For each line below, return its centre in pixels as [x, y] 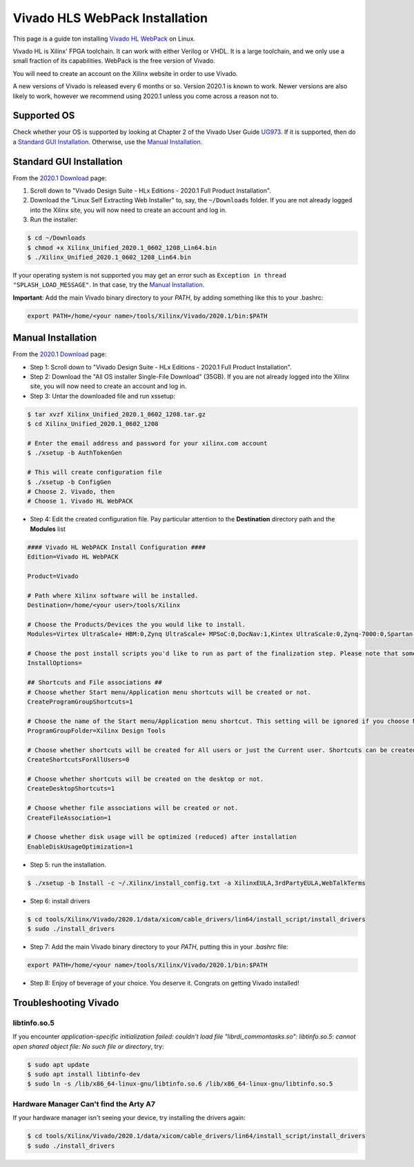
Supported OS [44, 116]
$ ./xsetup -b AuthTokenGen [75, 453]
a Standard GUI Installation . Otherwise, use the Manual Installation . [108, 142]
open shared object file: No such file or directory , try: [88, 1046]
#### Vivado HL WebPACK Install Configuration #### [117, 547]
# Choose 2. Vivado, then [71, 491]
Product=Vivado [53, 576]
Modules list [48, 529]
